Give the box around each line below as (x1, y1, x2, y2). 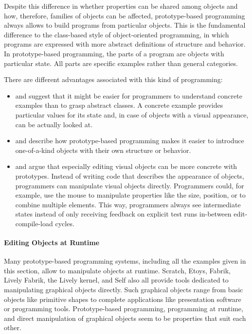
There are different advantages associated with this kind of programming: (4, 74, 223, 84)
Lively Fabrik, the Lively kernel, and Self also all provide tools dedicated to (4, 275, 229, 285)
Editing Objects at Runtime (4, 237, 100, 248)
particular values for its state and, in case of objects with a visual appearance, (15, 109, 249, 119)
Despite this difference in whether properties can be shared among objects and (4, 1, 238, 11)
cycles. (55, 218, 74, 228)
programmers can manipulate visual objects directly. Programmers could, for (15, 180, 244, 190)
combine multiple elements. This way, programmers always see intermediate (15, 199, 241, 209)
